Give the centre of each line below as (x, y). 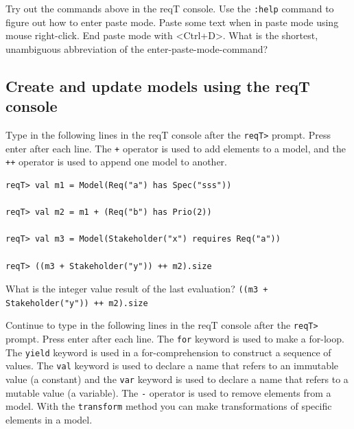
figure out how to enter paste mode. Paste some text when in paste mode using (172, 22)
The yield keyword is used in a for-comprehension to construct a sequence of (168, 352)
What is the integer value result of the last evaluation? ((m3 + (137, 289)
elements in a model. (49, 420)
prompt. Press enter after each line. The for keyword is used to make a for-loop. (175, 339)
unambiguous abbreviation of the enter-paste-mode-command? (137, 48)
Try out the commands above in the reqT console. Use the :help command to (170, 8)
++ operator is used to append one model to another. (116, 162)
